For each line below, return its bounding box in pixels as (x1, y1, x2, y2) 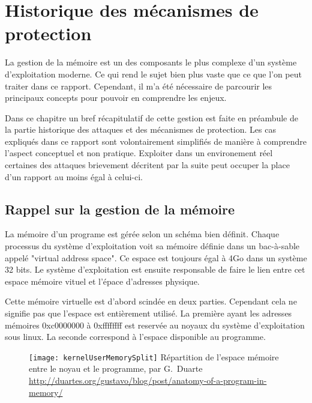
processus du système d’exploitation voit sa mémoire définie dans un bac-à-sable (5, 240, 300, 252)
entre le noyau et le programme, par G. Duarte (29, 362, 203, 375)
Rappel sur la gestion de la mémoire (5, 199, 235, 218)
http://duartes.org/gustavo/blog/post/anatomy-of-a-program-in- (29, 374, 267, 387)
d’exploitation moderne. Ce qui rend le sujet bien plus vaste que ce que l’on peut (5, 67, 302, 80)
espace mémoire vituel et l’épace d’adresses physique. (5, 274, 200, 287)
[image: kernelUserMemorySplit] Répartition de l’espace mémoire (29, 350, 279, 363)
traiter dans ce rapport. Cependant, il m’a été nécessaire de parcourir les (5, 79, 272, 92)
